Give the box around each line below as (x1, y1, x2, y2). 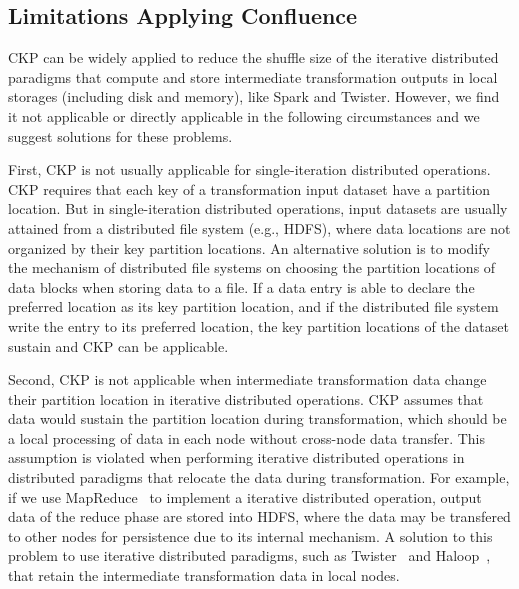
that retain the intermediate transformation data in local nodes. (8, 565, 400, 586)
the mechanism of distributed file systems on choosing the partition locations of (8, 257, 496, 278)
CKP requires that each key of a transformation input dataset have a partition (8, 178, 491, 199)
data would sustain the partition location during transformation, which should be (8, 408, 507, 429)
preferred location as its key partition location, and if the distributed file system (8, 296, 499, 317)
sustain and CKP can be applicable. (8, 335, 229, 356)
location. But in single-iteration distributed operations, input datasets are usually (8, 198, 508, 219)
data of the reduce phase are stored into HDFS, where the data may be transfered (8, 506, 511, 527)
